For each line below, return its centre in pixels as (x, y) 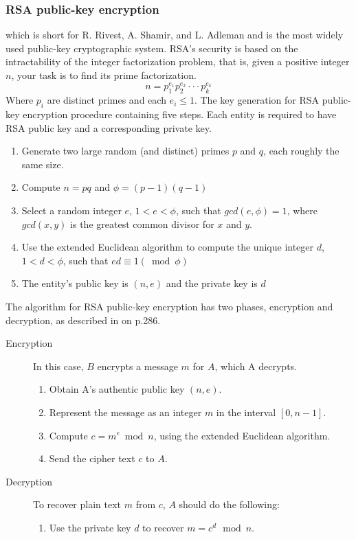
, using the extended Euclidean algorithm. (242, 435)
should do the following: (229, 504)
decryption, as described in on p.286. (83, 320)
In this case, (58, 366)
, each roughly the (301, 151)
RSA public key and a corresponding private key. (109, 127)
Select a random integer (71, 210)
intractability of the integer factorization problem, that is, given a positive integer (178, 61)
